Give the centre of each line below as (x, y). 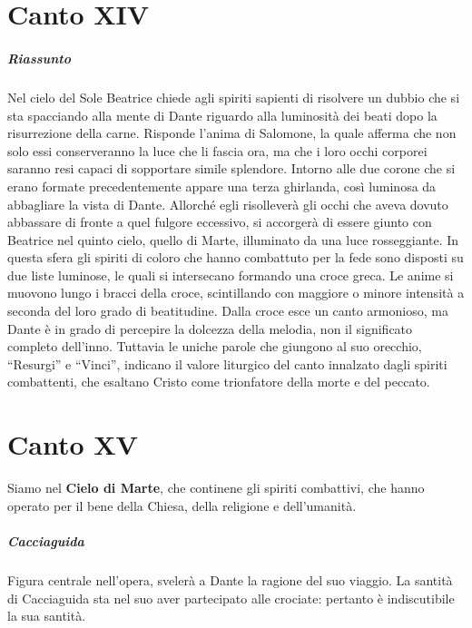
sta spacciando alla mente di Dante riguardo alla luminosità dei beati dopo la (222, 115)
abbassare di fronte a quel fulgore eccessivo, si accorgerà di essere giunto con (220, 222)
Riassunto (39, 58)
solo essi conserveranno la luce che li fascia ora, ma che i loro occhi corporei (217, 150)
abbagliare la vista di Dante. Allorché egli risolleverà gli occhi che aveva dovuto (228, 204)
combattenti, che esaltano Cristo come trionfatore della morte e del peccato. (219, 382)
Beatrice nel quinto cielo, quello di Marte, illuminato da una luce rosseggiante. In (233, 239)
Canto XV (73, 444)
